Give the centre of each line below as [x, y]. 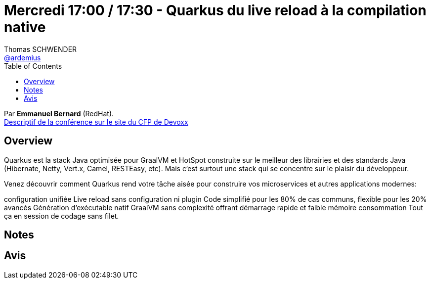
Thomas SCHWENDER [41, 49]
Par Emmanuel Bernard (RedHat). [59, 113]
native [25, 27]
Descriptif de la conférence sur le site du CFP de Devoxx [96, 122]
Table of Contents [33, 66]
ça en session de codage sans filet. [62, 216]
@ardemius [22, 57]
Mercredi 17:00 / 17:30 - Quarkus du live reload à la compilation [215, 10]
